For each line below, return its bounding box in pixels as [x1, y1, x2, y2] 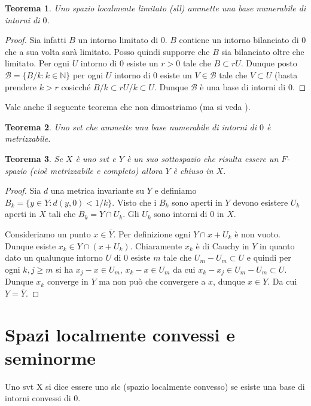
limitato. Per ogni [5, 57, 69, 69]
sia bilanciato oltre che [221, 45, 304, 57]
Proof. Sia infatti [5, 33, 66, 46]
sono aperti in [172, 196, 222, 208]
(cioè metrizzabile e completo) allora [29, 164, 163, 176]
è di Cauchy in [196, 239, 249, 252]
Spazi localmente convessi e [5, 322, 235, 346]
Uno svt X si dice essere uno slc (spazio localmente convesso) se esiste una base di [5, 380, 305, 392]
